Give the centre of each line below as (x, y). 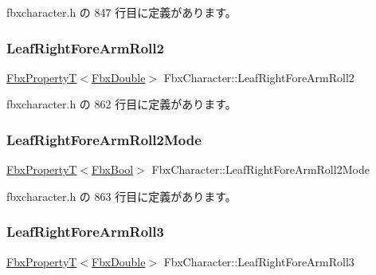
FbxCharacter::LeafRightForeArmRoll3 (259, 261)
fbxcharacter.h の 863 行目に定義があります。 (121, 196)
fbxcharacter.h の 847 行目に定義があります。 (121, 12)
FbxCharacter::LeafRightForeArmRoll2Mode (260, 169)
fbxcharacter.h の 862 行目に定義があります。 (121, 104)
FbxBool (113, 169)
